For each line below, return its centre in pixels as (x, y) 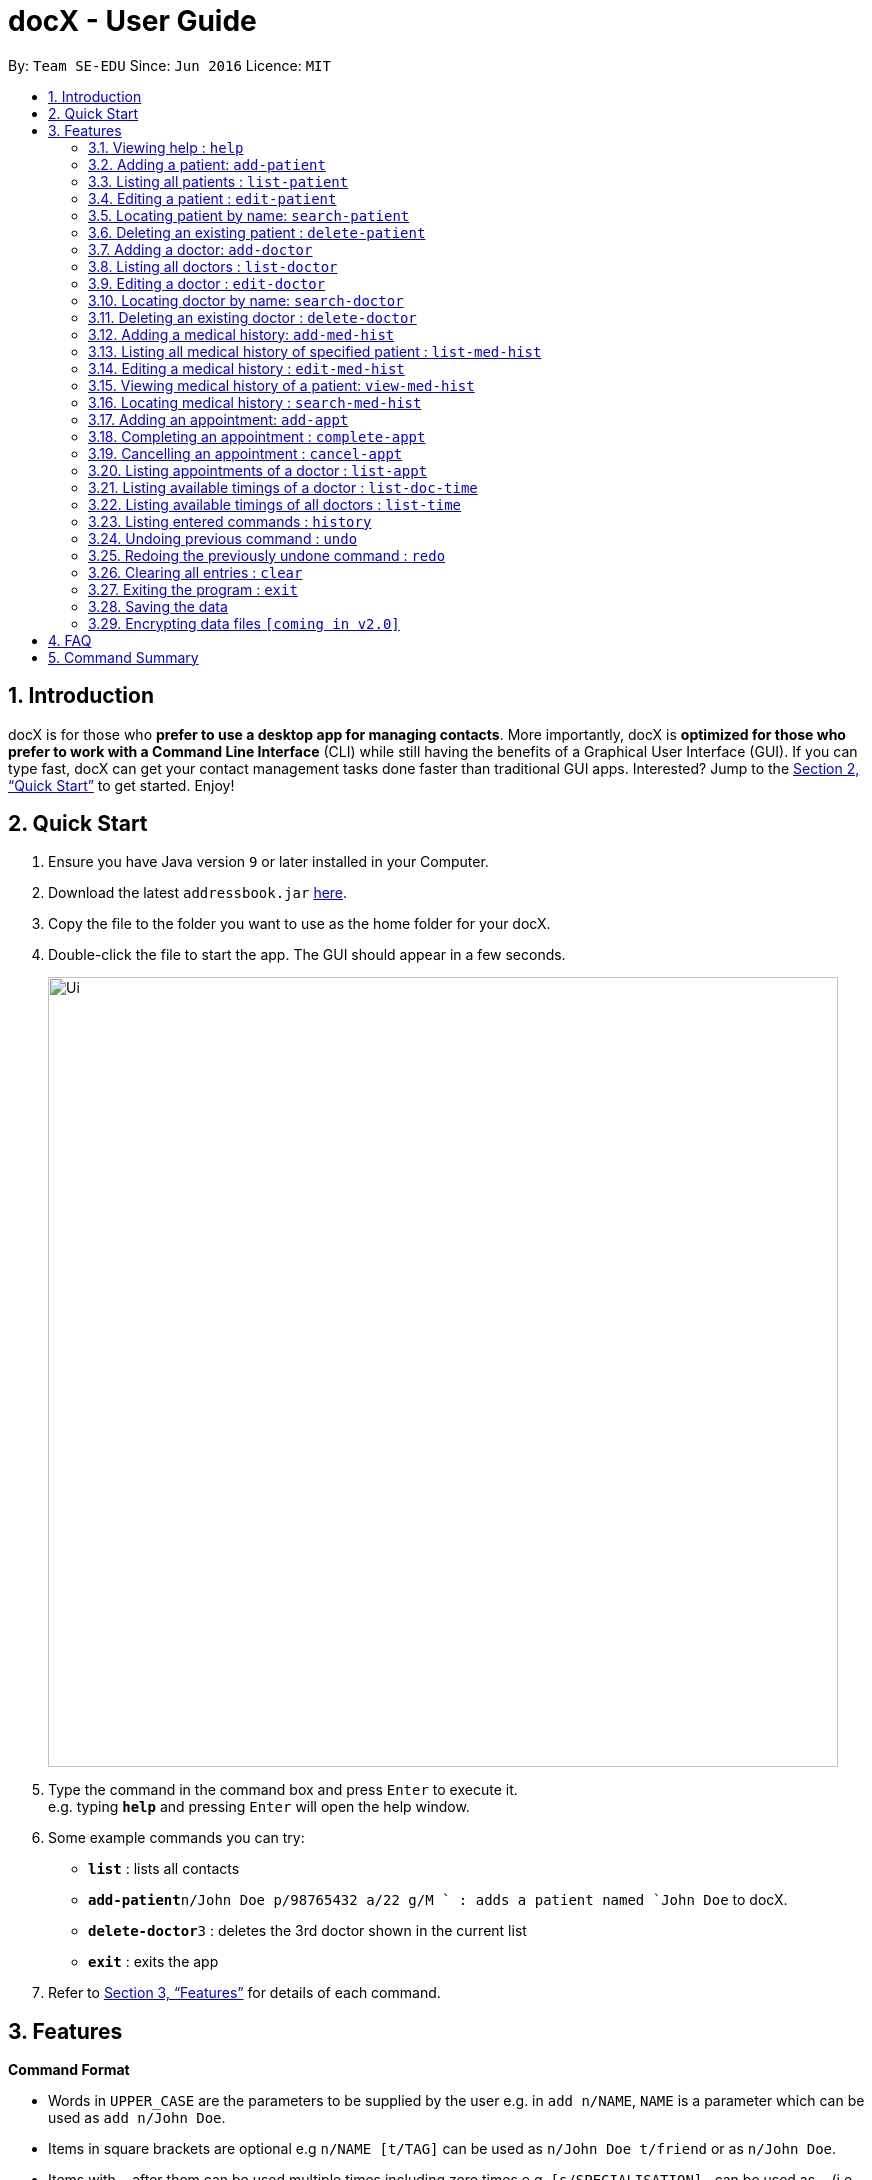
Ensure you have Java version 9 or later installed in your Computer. (268, 862)
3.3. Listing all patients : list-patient (218, 181)
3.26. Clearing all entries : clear (195, 572)
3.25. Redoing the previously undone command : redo (267, 555)
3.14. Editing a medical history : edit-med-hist (246, 368)
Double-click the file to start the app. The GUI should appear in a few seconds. (307, 955)
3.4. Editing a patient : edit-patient (212, 198)
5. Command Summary (123, 657)
